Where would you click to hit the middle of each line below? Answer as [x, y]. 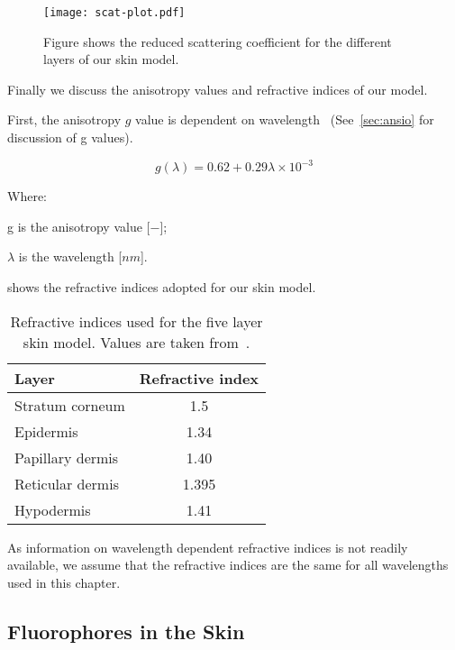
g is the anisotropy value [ [79, 226]
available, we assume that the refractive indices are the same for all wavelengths [228, 565]
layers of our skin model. [111, 59]
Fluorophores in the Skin [126, 631]
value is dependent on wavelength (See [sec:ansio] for [285, 119]
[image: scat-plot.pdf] [114, 13]
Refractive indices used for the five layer [136, 321]
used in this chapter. [64, 582]
